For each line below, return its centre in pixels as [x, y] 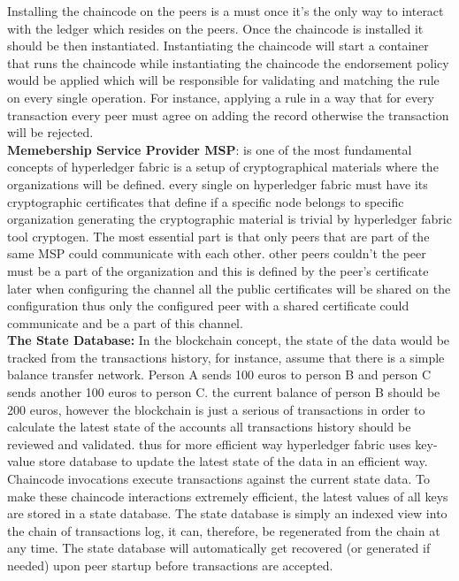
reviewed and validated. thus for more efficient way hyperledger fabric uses [209, 443]
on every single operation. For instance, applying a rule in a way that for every [221, 97]
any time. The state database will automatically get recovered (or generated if [219, 548]
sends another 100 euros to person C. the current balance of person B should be [224, 392]
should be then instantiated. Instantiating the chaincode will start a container [218, 46]
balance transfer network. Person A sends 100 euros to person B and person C [219, 375]
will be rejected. [50, 132]
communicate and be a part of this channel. [125, 322]
